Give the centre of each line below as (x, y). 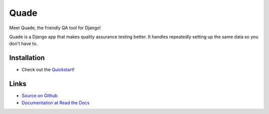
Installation (27, 58)
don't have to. (23, 44)
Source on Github (40, 96)
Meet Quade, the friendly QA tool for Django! (55, 28)
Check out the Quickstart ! (48, 70)
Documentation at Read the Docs (56, 103)
